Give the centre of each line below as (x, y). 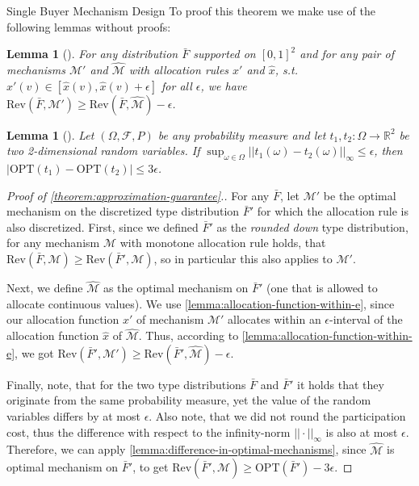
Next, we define (45, 288)
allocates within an (274, 319)
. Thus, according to (189, 335)
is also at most (362, 432)
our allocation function (63, 319)
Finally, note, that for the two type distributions (126, 384)
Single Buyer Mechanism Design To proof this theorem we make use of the (191, 10)
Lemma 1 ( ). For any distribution (92, 54)
